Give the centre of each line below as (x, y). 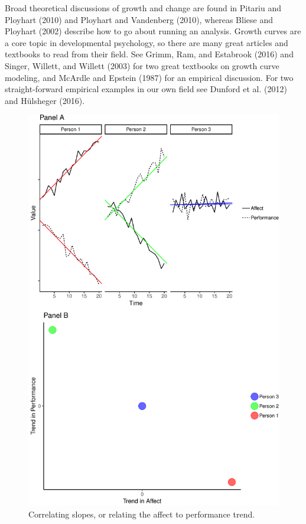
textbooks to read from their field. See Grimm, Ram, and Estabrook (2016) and (149, 54)
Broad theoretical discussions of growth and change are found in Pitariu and (143, 8)
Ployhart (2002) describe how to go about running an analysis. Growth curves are (153, 31)
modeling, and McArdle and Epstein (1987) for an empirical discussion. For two (149, 77)
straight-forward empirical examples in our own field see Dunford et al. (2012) (146, 89)
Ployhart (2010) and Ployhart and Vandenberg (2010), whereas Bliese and (139, 19)
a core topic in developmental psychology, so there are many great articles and (147, 42)
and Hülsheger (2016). (45, 100)
